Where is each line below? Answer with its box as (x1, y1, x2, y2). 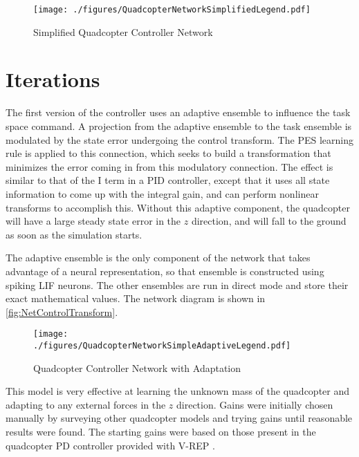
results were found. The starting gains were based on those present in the (6, 424, 316, 438)
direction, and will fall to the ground (191, 214, 347, 228)
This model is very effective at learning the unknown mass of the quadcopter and (6, 384, 350, 398)
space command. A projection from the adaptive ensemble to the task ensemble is (6, 118, 352, 133)
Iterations (6, 65, 100, 93)
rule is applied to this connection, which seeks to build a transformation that (6, 146, 331, 160)
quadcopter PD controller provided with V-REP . (6, 438, 215, 452)
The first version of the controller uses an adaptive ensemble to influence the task (6, 105, 351, 120)
